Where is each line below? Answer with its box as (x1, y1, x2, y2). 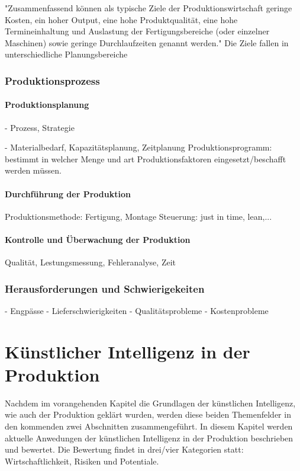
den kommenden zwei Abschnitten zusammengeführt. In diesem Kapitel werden (5, 420, 293, 432)
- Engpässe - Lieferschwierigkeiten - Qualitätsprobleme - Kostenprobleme (5, 304, 269, 316)
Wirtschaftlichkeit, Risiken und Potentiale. (5, 454, 159, 467)
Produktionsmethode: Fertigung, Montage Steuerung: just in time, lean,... (5, 210, 272, 222)
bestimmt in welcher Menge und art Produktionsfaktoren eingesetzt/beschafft (5, 152, 286, 165)
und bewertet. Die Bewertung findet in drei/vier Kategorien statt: (5, 443, 244, 456)
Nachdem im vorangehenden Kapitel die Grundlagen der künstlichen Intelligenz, (5, 396, 296, 409)
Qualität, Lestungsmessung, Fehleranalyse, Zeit (5, 256, 176, 268)
